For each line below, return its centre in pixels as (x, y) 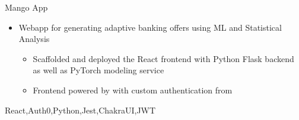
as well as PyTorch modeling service (98, 70)
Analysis (34, 39)
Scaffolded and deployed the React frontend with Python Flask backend (163, 58)
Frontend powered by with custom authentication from (133, 90)
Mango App (26, 7)
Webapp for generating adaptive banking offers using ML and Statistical (150, 27)
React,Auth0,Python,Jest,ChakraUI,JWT (80, 110)
